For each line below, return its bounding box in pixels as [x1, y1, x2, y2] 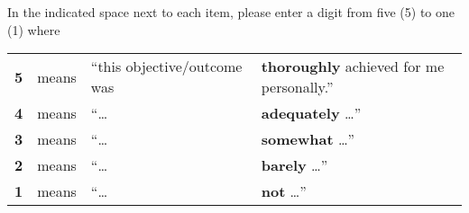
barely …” [261, 155, 328, 176]
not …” [261, 181, 307, 202]
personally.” [261, 76, 334, 98]
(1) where [7, 20, 60, 39]
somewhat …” [261, 129, 355, 150]
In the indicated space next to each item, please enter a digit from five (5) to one [7, 3, 455, 21]
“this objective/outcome [90, 56, 243, 77]
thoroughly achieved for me [261, 56, 445, 77]
